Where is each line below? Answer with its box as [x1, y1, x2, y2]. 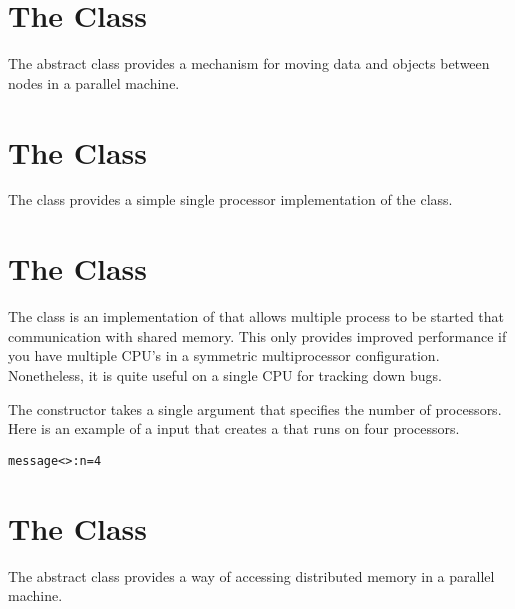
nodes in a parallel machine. [8, 72, 180, 93]
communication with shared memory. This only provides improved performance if [8, 325, 507, 346]
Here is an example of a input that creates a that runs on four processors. [8, 418, 460, 439]
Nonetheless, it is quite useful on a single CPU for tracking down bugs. [8, 364, 442, 385]
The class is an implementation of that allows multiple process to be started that [8, 306, 505, 327]
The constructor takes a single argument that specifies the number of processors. [8, 398, 502, 419]
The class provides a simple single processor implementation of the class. [8, 189, 453, 210]
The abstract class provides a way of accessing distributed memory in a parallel [8, 565, 495, 586]
